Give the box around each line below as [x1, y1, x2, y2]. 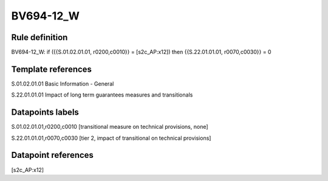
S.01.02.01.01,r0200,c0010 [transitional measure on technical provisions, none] [11, 123, 209, 131]
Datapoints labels [11, 107, 79, 118]
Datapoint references [11, 150, 94, 160]
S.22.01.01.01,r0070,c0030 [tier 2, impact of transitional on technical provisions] [11, 134, 211, 142]
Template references [11, 64, 92, 74]
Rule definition [11, 32, 68, 43]
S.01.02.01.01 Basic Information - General [11, 80, 114, 87]
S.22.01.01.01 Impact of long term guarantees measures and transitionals [11, 91, 193, 98]
